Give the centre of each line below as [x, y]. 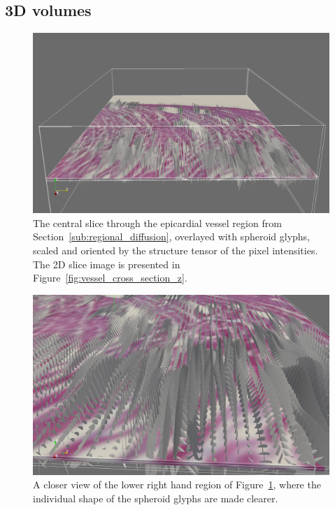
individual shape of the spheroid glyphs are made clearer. [156, 498]
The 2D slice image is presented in [107, 264]
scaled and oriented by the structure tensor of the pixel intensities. [176, 250]
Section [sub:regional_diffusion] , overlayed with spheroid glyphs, [172, 236]
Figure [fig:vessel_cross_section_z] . [110, 278]
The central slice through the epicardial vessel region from [157, 223]
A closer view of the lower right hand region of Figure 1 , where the [177, 484]
